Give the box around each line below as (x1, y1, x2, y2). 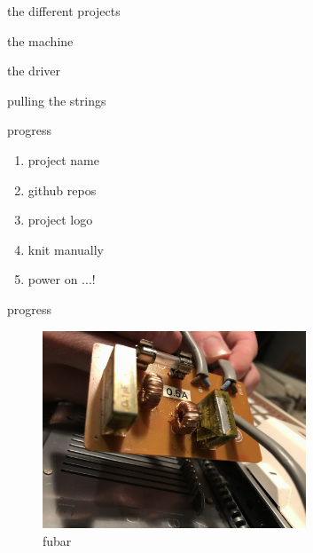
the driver (7, 61, 60, 80)
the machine (7, 31, 74, 50)
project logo (27, 210, 93, 229)
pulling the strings (7, 91, 106, 109)
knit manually (27, 240, 104, 258)
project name (27, 150, 99, 169)
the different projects (7, 2, 121, 20)
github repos (27, 180, 97, 199)
